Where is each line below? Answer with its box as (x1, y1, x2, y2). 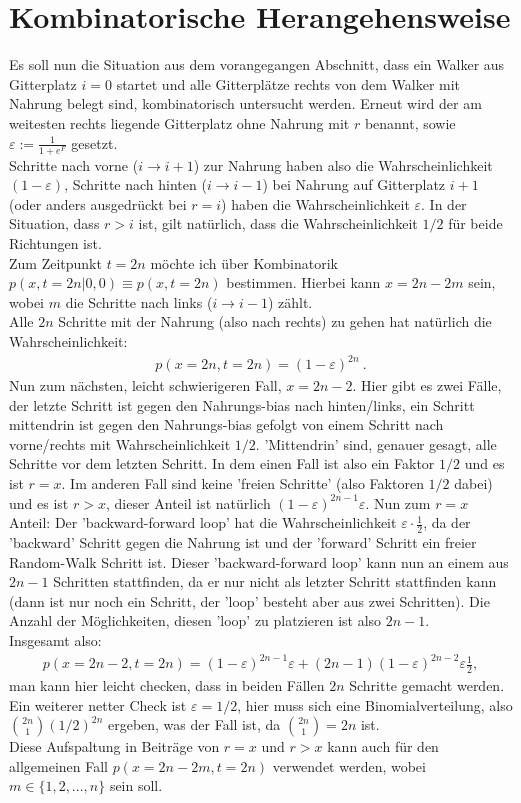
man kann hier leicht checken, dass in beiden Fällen (9, 675, 325, 696)
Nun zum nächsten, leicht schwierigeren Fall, (9, 375, 282, 396)
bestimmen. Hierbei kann (226, 272, 381, 293)
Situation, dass (9, 213, 100, 234)
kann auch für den (327, 736, 439, 757)
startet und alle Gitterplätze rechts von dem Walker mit (116, 73, 461, 94)
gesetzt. (71, 132, 118, 153)
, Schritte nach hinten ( (64, 174, 207, 195)
